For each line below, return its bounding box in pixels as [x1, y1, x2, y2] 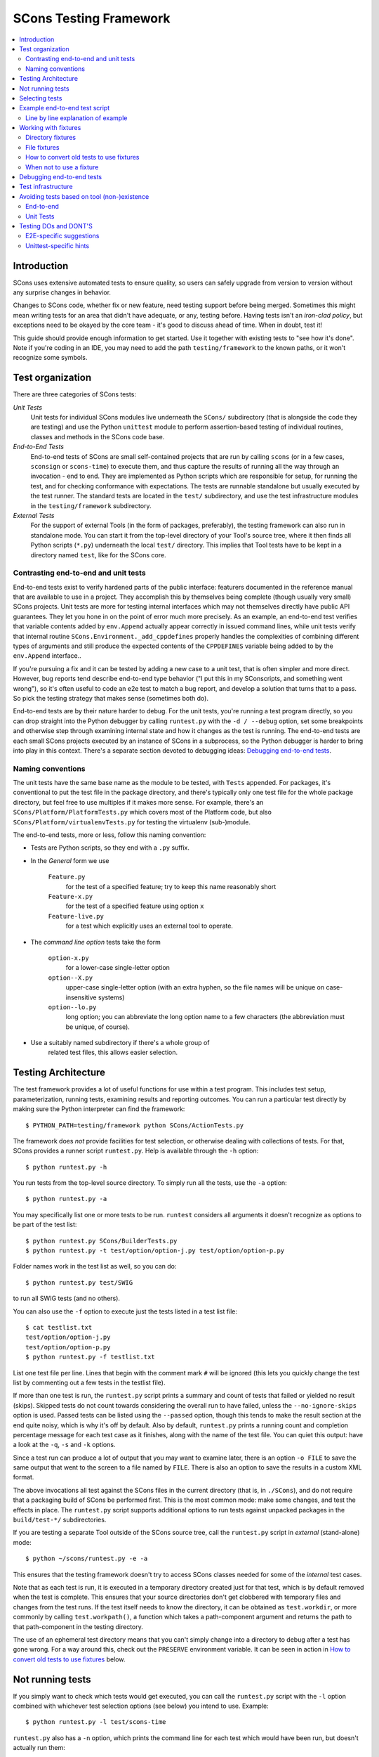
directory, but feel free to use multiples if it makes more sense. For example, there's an [13, 798, 264, 806]
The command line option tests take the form [30, 938, 161, 946]
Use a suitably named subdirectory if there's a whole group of [30, 1039, 210, 1047]
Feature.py [48, 873, 86, 881]
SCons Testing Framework [13, 11, 171, 26]
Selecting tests [19, 93, 62, 102]
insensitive [65, 993, 97, 1001]
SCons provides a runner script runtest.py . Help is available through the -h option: [13, 1146, 259, 1155]
